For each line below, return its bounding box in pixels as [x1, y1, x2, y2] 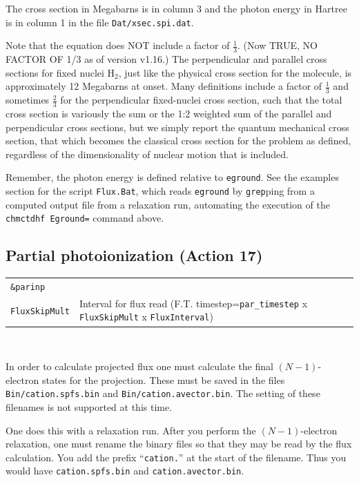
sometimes [6, 93, 50, 107]
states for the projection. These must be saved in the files [41, 372, 285, 387]
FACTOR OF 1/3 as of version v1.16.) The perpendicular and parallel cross [6, 52, 327, 66]
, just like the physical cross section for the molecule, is [118, 65, 352, 79]
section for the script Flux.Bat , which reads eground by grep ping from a [6, 183, 315, 197]
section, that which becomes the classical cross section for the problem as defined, [6, 133, 351, 148]
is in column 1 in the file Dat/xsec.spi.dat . [6, 15, 194, 29]
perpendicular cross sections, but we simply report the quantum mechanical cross [6, 119, 349, 134]
